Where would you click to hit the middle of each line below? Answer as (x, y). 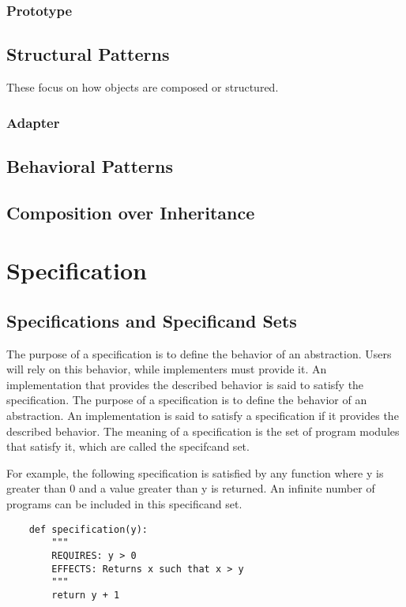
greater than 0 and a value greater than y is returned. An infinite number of (191, 488)
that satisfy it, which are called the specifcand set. (128, 446)
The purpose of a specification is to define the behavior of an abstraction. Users (199, 353)
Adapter (33, 122)
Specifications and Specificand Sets (152, 320)
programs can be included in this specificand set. (124, 503)
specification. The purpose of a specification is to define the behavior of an (187, 400)
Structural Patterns (88, 54)
